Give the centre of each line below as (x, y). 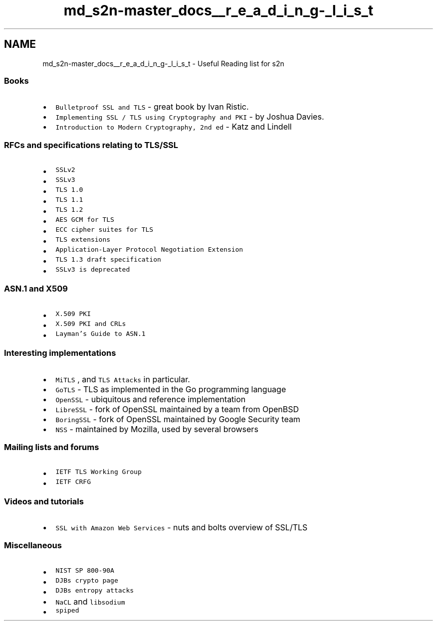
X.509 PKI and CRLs (91, 323)
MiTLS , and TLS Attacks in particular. (123, 379)
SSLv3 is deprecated (93, 270)
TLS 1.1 (69, 200)
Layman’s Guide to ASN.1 (101, 333)
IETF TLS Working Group (99, 472)
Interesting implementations (60, 353)
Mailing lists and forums (52, 447)
